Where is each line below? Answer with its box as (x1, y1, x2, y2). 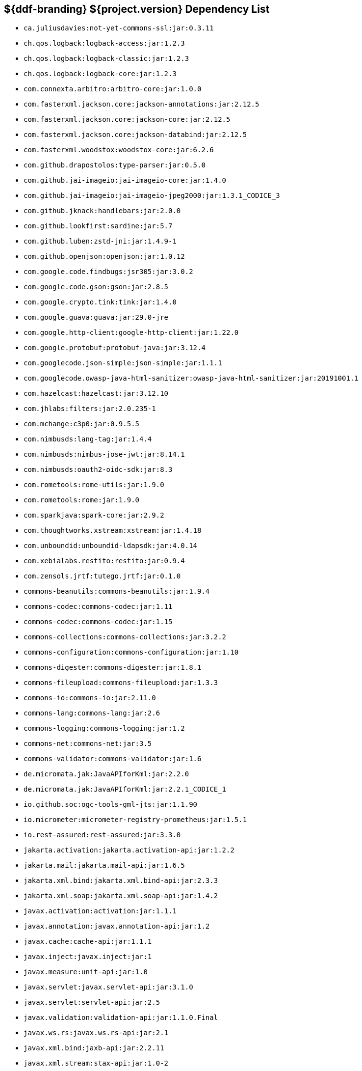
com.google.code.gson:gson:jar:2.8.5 (24, 283, 169, 291)
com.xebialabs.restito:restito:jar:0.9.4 (24, 557, 185, 565)
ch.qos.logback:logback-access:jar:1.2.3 (24, 39, 185, 48)
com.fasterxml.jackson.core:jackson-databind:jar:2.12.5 (24, 131, 247, 139)
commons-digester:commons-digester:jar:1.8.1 (24, 663, 202, 672)
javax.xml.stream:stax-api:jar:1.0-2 (24, 1059, 169, 1068)
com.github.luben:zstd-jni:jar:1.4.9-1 (24, 237, 177, 246)
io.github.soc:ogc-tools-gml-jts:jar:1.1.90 (24, 800, 198, 809)
